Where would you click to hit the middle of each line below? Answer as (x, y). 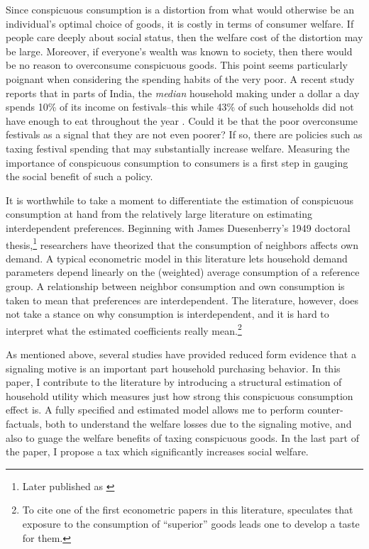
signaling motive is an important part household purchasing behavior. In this (173, 368)
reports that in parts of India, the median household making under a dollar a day (183, 93)
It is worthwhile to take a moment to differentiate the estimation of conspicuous (180, 200)
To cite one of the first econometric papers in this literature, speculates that (188, 510)
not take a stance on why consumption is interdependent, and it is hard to (167, 314)
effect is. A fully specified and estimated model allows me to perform (155, 410)
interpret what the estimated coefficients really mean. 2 (124, 329)
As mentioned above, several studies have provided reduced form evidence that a (181, 354)
